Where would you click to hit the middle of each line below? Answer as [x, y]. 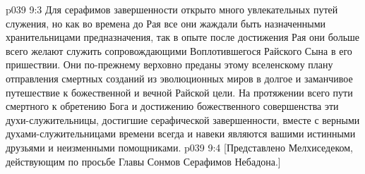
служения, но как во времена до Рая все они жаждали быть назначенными [166, 23]
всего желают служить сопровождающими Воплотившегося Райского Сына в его [179, 50]
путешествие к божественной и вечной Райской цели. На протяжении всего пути [179, 92]
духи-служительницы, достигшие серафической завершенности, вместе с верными [183, 119]
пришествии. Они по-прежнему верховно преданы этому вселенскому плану [169, 64]
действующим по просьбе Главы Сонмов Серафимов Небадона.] [143, 161]
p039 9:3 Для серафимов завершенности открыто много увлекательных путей [172, 9]
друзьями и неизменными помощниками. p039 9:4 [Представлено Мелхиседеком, [179, 147]
